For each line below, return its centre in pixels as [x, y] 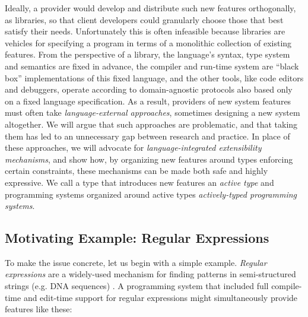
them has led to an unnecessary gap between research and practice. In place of [147, 136]
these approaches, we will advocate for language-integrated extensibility [133, 148]
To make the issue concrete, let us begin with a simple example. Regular [136, 262]
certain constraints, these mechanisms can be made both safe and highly [136, 171]
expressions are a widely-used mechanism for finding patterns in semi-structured [150, 274]
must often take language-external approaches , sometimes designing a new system [153, 112]
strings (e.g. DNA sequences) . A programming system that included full [137, 286]
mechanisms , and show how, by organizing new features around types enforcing [149, 159]
